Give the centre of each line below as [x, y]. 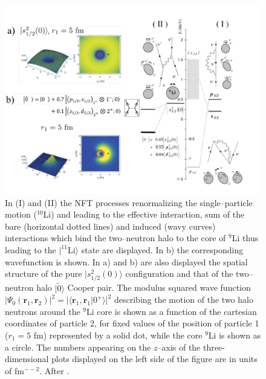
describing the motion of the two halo [183, 300]
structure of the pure [44, 274]
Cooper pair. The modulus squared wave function [159, 287]
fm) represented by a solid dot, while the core [118, 335]
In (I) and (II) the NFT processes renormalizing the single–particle [129, 202]
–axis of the [179, 347]
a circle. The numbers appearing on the [78, 347]
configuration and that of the [179, 274]
